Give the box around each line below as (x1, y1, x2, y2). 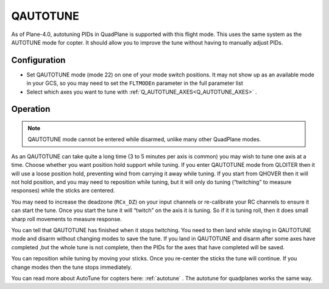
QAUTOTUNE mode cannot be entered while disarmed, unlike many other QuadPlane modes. (27, 136, 261, 143)
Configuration (11, 55, 66, 65)
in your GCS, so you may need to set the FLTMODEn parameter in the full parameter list (26, 79, 244, 87)
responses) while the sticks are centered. (11, 187, 115, 194)
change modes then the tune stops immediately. (11, 263, 132, 271)
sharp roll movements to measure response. (11, 215, 122, 222)
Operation (11, 104, 51, 114)
